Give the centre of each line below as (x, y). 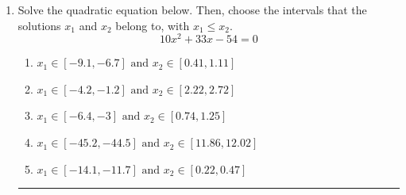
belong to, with (153, 25)
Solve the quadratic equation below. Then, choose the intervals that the (192, 10)
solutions (39, 25)
